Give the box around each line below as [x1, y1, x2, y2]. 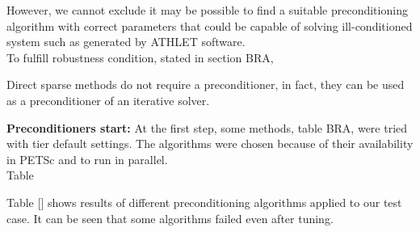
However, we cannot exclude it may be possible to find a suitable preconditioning [6, 2, 408, 18]
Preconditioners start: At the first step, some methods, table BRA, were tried [6, 119, 408, 136]
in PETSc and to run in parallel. [6, 150, 168, 167]
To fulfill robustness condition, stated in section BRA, [6, 49, 274, 65]
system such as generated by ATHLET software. [6, 33, 246, 50]
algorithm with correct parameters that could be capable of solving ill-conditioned [6, 17, 413, 34]
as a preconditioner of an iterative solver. [6, 91, 210, 108]
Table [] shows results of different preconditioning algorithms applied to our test [6, 193, 402, 210]
